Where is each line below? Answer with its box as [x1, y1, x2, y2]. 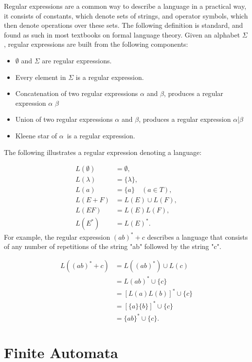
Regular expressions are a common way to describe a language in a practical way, [4, 1, 247, 11]
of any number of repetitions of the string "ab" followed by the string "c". [4, 241, 221, 251]
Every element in [15, 72, 66, 82]
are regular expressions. [42, 55, 112, 65]
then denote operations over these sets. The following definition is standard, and [4, 20, 243, 30]
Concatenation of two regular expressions [15, 88, 138, 98]
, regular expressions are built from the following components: [4, 39, 188, 49]
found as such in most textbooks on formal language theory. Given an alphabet [4, 29, 240, 39]
